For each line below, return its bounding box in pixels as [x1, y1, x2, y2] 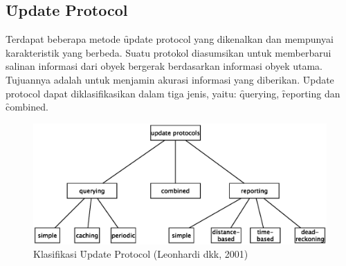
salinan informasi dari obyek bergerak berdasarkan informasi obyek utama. [6, 59, 322, 73]
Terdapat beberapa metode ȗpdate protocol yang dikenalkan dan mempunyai [6, 32, 334, 46]
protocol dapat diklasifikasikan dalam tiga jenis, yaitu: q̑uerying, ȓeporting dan [6, 86, 340, 100]
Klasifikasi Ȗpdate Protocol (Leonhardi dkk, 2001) [33, 247, 248, 261]
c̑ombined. [6, 99, 48, 114]
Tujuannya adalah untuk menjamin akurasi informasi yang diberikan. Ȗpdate [6, 72, 334, 86]
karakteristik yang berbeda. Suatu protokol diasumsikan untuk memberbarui [6, 45, 331, 59]
